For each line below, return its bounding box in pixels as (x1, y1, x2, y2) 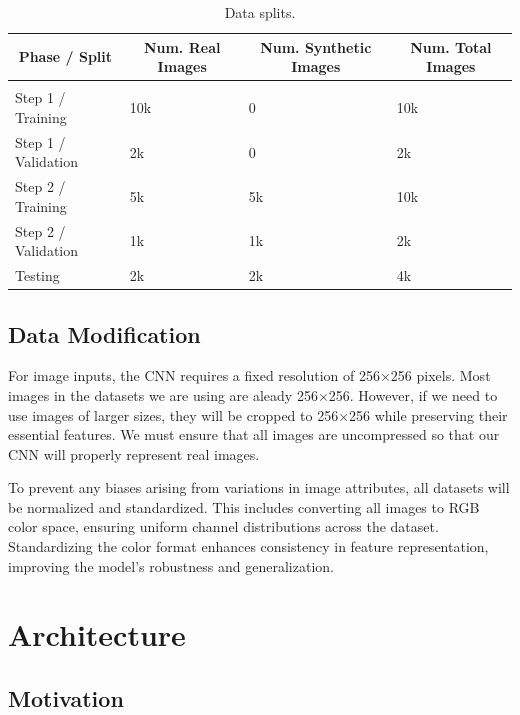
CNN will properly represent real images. (8, 443, 260, 464)
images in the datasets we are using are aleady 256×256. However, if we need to (8, 384, 498, 405)
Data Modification (8, 318, 201, 349)
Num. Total (410, 36, 492, 57)
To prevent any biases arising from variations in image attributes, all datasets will (8, 477, 510, 498)
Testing (15, 265, 60, 286)
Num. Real (143, 36, 221, 57)
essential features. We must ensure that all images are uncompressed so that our (8, 424, 500, 445)
